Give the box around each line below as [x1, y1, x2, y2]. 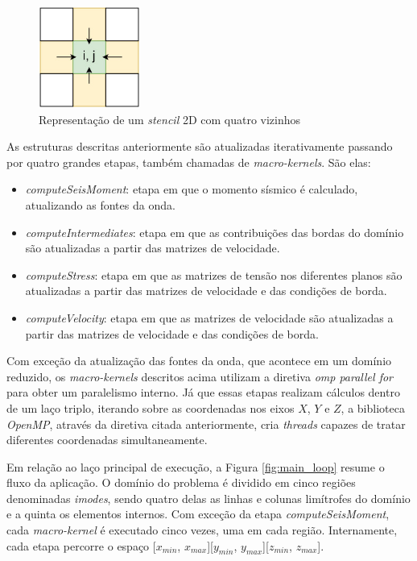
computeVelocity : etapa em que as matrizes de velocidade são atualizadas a [25, 309, 394, 326]
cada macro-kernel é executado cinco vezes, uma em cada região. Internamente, [6, 522, 398, 538]
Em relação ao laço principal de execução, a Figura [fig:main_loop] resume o [6, 458, 385, 475]
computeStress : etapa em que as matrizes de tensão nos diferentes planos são [25, 266, 403, 283]
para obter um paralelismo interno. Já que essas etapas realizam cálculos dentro [6, 384, 400, 401]
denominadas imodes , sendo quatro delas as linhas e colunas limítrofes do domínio [6, 489, 411, 506]
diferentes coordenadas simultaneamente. [6, 431, 208, 448]
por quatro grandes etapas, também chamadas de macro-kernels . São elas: [6, 153, 371, 170]
